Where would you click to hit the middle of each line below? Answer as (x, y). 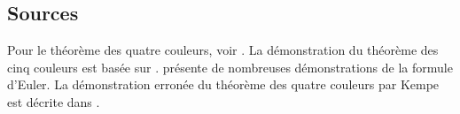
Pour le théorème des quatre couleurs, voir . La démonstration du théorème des (223, 50)
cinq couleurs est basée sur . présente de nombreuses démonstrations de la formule (230, 67)
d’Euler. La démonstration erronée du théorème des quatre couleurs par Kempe (223, 84)
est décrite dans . (54, 101)
